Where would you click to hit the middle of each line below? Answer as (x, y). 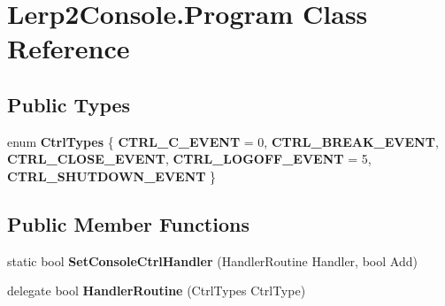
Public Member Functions (128, 223)
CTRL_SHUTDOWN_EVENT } (112, 176)
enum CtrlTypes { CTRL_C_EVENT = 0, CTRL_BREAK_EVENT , (223, 141)
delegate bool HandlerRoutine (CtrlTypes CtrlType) (157, 291)
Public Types (69, 104)
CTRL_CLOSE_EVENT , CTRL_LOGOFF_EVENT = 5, (189, 159)
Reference (69, 48)
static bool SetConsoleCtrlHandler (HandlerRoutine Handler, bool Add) (212, 260)
